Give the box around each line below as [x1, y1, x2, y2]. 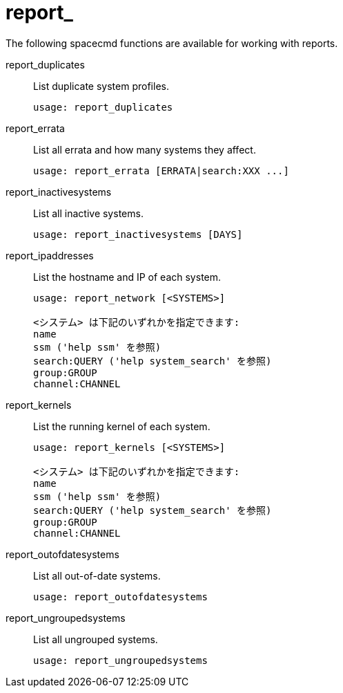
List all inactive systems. [33, 207, 144, 219]
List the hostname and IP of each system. [33, 270, 222, 283]
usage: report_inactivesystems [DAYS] [33, 228, 243, 240]
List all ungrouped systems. [33, 633, 158, 645]
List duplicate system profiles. [33, 80, 169, 92]
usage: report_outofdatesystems [33, 591, 208, 602]
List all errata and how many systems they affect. [33, 143, 256, 156]
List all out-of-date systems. [33, 569, 161, 582]
